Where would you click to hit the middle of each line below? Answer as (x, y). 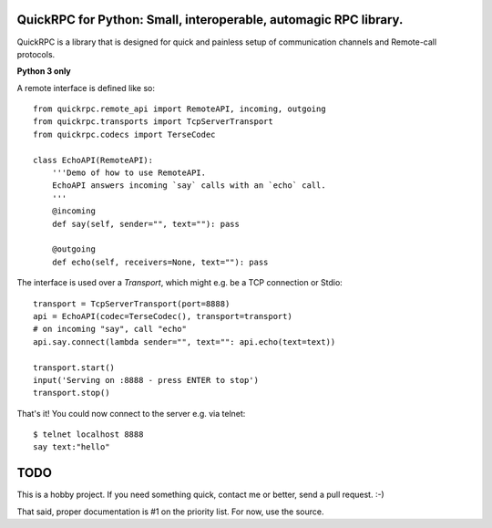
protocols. (36, 54)
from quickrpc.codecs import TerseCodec (124, 134)
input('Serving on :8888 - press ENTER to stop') (146, 380)
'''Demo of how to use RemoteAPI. (129, 173)
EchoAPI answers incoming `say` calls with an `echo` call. (189, 186)
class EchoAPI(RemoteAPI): (93, 160)
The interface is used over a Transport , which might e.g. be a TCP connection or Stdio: (180, 283)
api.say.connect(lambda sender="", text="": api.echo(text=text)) (184, 342)
